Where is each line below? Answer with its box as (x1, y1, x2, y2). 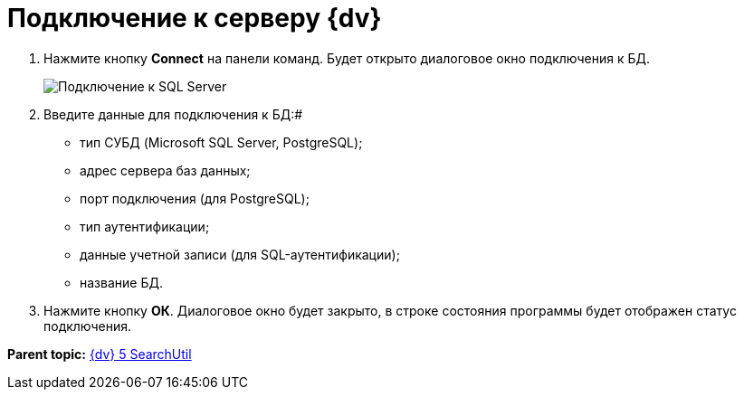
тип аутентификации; (80, 218, 210, 234)
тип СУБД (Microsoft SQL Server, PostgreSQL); (80, 134, 363, 150)
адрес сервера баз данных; (80, 162, 251, 178)
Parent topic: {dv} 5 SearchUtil (7, 345, 192, 362)
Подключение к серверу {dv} (7, 3, 382, 33)
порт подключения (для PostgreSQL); (80, 190, 310, 206)
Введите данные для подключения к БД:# (43, 106, 303, 122)
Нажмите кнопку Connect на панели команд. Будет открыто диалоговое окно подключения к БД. (43, 50, 650, 66)
